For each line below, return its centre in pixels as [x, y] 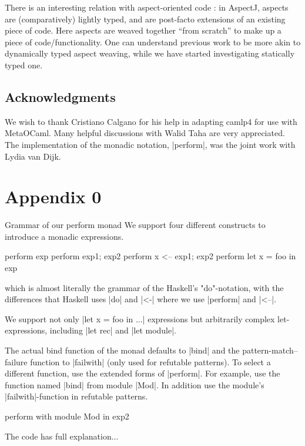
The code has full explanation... [62, 436]
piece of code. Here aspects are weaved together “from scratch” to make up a [143, 30]
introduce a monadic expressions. [64, 236]
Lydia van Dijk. [33, 156]
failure [16, 361]
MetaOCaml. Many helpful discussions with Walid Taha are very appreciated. [145, 133]
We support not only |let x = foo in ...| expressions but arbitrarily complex [140, 318]
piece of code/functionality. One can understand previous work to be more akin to [153, 42]
